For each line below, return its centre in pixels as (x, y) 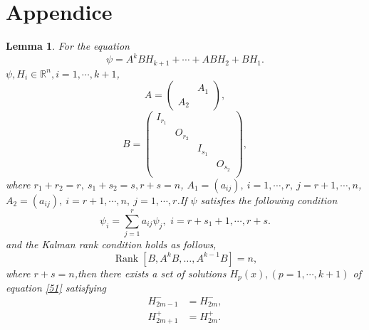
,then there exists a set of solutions (150, 273)
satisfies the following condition (269, 199)
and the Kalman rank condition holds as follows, (111, 244)
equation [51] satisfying (56, 288)
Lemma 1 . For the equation (68, 46)
